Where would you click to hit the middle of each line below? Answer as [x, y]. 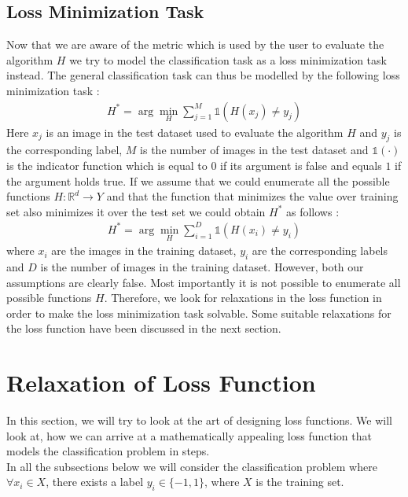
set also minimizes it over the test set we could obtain [136, 211]
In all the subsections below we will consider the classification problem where [192, 466]
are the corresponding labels [320, 250]
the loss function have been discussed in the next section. [144, 328]
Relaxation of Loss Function [161, 383]
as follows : [313, 211]
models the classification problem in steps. [108, 451]
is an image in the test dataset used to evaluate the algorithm [195, 132]
